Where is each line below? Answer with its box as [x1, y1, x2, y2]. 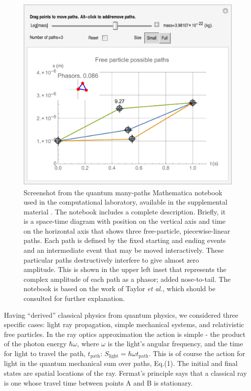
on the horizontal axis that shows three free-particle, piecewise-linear [24, 225, 230, 236]
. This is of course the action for [148, 348, 246, 359]
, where [77, 338, 99, 349]
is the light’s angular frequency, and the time [108, 338, 243, 349]
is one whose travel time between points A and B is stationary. [4, 377, 193, 388]
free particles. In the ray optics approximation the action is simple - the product [4, 329, 246, 339]
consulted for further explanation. [24, 293, 125, 303]
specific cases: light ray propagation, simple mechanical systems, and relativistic [4, 319, 244, 330]
